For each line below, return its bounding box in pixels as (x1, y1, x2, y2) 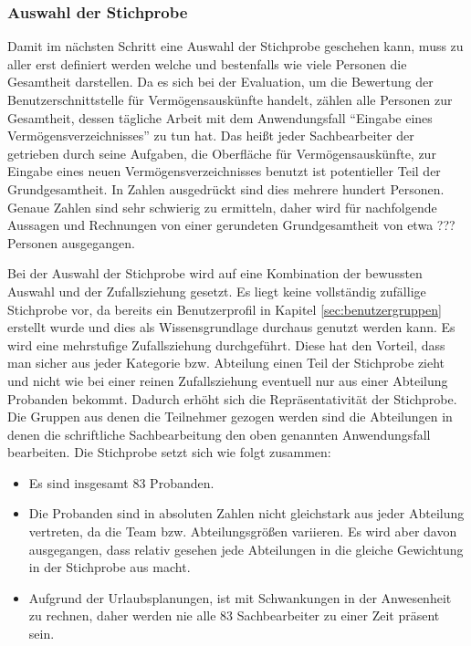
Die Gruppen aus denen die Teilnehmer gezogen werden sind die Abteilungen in (7, 407, 453, 426)
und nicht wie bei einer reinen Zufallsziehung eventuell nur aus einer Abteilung (7, 370, 448, 390)
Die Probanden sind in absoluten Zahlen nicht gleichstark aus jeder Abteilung (28, 504, 465, 523)
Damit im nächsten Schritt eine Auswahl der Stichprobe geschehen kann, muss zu (7, 36, 464, 56)
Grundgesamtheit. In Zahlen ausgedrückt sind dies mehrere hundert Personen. (7, 179, 445, 198)
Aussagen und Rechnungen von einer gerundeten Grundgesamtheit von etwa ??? (7, 215, 455, 234)
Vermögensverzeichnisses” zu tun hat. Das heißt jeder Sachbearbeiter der (7, 126, 414, 145)
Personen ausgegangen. (7, 233, 135, 252)
